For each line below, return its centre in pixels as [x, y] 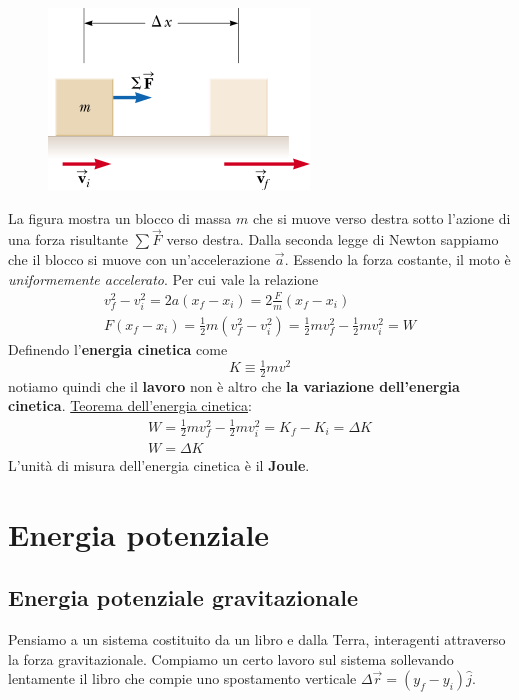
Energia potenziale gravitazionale [183, 597]
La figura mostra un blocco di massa [120, 217]
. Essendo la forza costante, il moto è [397, 259]
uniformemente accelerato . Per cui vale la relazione [163, 278]
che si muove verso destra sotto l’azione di [381, 217]
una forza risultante [68, 239]
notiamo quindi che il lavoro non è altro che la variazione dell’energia [234, 385]
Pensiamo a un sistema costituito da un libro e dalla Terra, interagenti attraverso [257, 638]
